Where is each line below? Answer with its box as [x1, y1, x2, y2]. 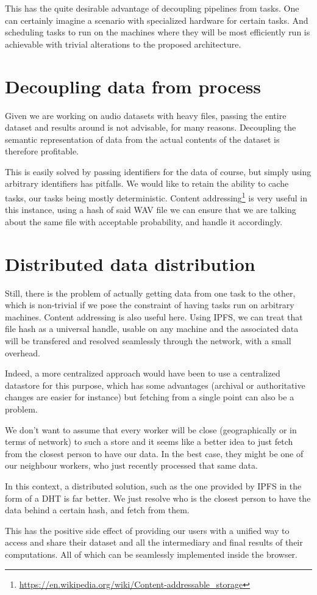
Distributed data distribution [5, 251, 255, 276]
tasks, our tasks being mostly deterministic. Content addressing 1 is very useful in [5, 190, 307, 204]
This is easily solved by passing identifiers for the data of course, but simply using [5, 165, 312, 178]
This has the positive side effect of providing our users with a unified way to [5, 524, 290, 536]
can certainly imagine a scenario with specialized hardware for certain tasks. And [5, 13, 308, 26]
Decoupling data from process [5, 73, 262, 98]
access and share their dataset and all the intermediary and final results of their [5, 536, 303, 549]
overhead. [5, 346, 40, 359]
